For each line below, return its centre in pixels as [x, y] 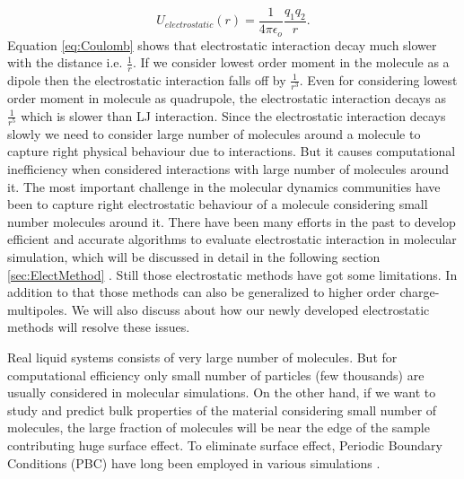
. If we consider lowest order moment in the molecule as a [291, 62]
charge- [420, 292]
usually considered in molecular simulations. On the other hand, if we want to [222, 392]
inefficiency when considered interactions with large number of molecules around [228, 169]
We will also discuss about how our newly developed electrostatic [250, 309]
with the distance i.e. [65, 62]
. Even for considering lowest [378, 79]
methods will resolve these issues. [99, 327]
